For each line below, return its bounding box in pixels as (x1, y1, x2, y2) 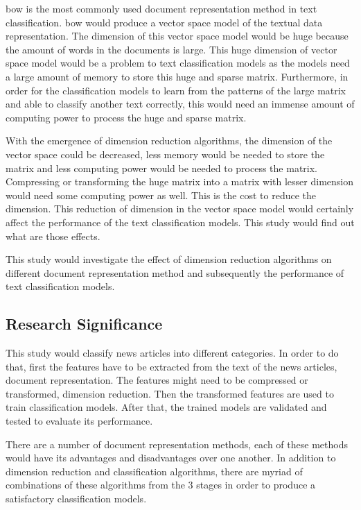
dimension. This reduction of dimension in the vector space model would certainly (6, 201, 354, 216)
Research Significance (6, 313, 163, 334)
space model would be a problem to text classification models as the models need (6, 56, 350, 70)
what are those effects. (6, 228, 100, 243)
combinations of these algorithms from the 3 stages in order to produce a (6, 477, 316, 492)
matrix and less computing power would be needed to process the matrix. (6, 160, 318, 175)
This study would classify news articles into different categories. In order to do (6, 346, 339, 360)
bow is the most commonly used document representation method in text (6, 1, 317, 15)
